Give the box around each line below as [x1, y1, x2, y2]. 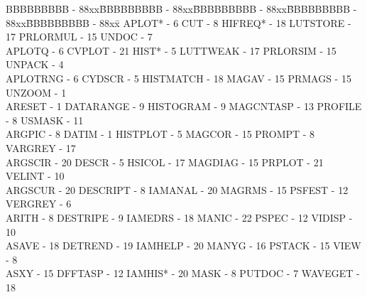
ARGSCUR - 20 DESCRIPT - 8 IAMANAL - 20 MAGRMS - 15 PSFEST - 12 [6, 182, 349, 197]
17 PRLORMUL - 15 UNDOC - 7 [6, 29, 153, 44]
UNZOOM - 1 [6, 85, 67, 99]
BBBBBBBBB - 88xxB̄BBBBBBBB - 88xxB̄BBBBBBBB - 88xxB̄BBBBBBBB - [6, 1, 357, 16]
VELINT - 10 [6, 168, 65, 183]
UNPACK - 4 [6, 57, 64, 72]
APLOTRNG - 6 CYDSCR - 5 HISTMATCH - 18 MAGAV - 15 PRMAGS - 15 [6, 70, 351, 85]
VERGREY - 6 [6, 196, 72, 211]
